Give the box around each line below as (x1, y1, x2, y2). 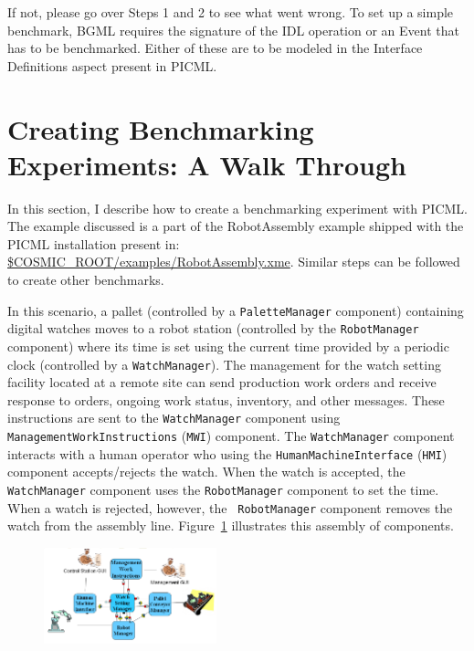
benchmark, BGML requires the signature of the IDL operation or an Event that (7, 20, 459, 39)
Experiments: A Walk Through (7, 145, 406, 183)
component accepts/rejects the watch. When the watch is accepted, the (7, 462, 406, 481)
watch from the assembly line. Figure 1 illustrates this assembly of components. (7, 516, 454, 535)
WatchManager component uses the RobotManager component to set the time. (7, 479, 439, 499)
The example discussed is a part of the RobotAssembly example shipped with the (7, 216, 464, 236)
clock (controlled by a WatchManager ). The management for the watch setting (7, 354, 441, 373)
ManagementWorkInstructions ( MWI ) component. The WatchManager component (7, 426, 455, 446)
